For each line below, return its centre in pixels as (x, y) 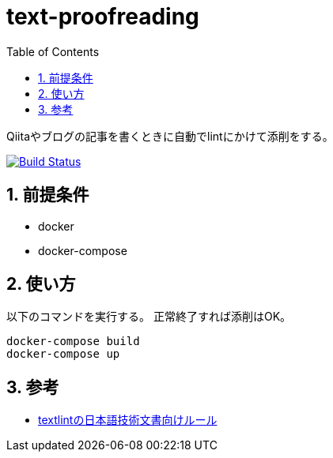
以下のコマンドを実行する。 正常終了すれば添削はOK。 (149, 317)
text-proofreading (103, 17)
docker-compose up (63, 354)
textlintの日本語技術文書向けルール (128, 420)
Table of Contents (53, 51)
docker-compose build (73, 342)
